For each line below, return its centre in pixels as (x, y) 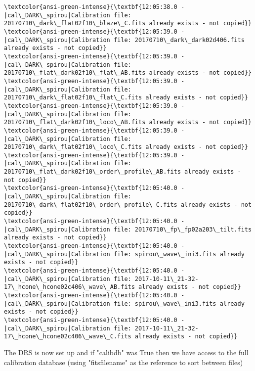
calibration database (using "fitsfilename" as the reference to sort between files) (124, 362)
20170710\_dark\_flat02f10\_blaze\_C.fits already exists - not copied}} (128, 23)
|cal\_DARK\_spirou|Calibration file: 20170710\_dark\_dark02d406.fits (124, 40)
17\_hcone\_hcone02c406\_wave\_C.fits (68, 337)
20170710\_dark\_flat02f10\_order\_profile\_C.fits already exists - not (128, 205)
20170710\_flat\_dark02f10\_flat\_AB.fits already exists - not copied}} (128, 73)
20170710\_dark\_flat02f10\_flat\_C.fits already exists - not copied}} (126, 98)
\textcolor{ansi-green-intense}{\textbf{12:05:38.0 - (94, 7)
